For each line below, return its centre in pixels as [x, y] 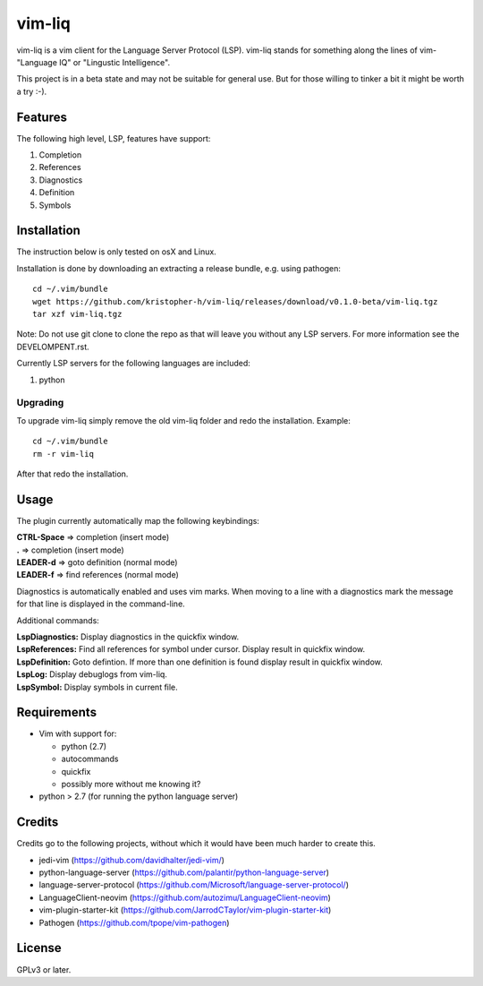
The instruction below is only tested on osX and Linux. [116, 252]
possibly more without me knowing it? [131, 784]
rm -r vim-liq [63, 454]
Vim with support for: [78, 733]
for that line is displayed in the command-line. [101, 604]
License [39, 948]
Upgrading [40, 403]
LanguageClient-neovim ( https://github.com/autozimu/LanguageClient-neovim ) [185, 897]
